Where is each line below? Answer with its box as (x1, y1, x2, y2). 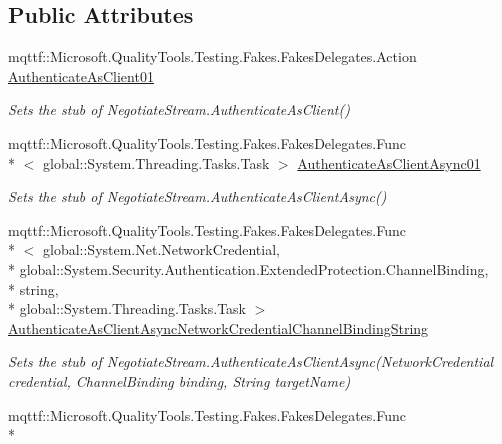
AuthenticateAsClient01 (8, 65, 154, 86)
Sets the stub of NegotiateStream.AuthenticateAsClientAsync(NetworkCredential (8, 351, 494, 372)
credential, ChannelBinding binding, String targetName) (8, 370, 351, 391)
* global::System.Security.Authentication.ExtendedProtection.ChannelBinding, (8, 258, 489, 279)
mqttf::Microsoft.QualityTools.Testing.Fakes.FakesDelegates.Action (8, 46, 417, 67)
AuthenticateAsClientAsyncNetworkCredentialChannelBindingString (8, 317, 429, 338)
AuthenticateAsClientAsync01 (297, 152, 481, 173)
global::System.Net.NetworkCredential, (42, 239, 280, 260)
